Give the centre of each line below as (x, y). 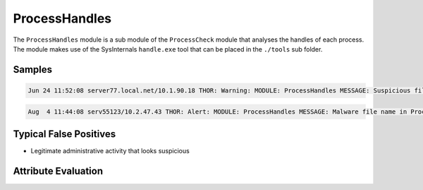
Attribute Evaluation (58, 171)
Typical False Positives (65, 134)
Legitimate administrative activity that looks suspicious (110, 151)
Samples (33, 70)
